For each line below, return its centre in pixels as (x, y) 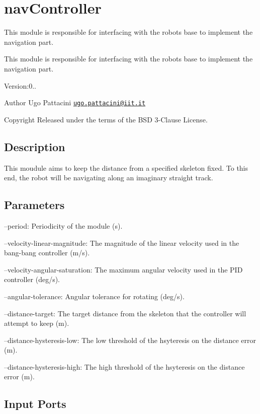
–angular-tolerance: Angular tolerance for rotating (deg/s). (94, 296)
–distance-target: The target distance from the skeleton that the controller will (125, 313)
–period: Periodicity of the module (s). (63, 225)
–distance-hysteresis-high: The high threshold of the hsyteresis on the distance (124, 366)
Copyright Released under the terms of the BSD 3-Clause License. (106, 119)
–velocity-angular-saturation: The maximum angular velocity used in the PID (123, 269)
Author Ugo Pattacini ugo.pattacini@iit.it (75, 102)
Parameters (34, 205)
